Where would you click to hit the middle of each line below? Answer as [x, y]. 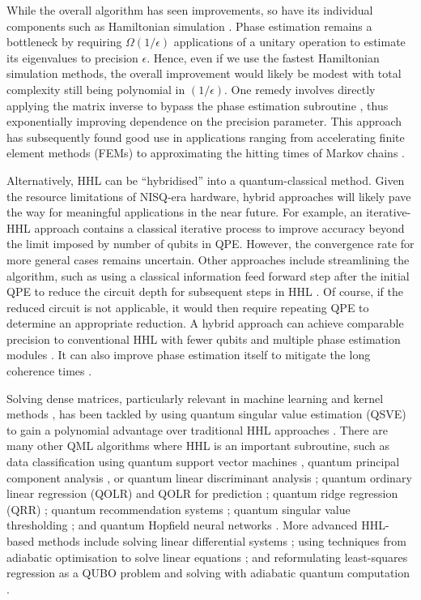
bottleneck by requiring [64, 42]
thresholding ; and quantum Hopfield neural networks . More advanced [182, 525]
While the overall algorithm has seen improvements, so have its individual [190, 10]
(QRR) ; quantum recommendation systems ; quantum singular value [179, 509]
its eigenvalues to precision [72, 57]
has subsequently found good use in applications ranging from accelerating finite [206, 137]
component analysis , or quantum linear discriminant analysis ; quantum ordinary [209, 477]
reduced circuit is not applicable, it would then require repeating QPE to [188, 307]
